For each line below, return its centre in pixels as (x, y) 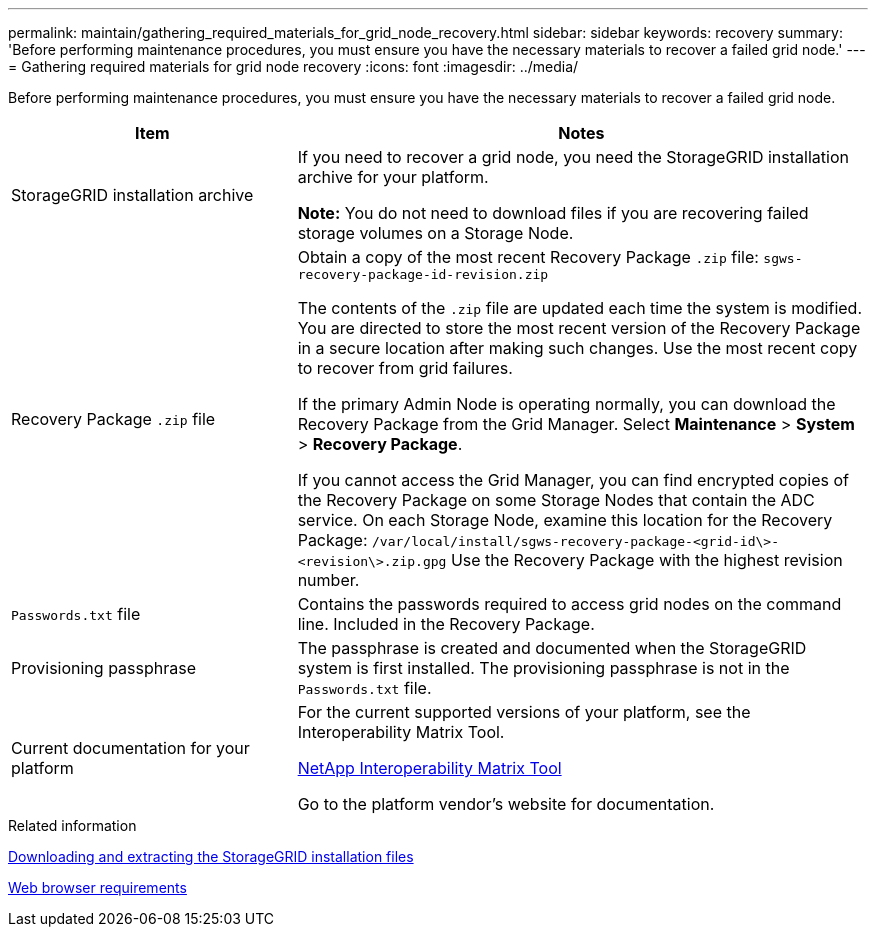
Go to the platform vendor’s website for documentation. (506, 804)
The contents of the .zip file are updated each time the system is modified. (579, 308)
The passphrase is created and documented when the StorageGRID (552, 648)
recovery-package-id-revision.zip (423, 274)
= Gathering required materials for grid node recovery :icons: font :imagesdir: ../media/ (293, 66)
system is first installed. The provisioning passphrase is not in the (543, 668)
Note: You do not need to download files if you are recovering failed (553, 213)
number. (328, 580)
